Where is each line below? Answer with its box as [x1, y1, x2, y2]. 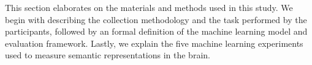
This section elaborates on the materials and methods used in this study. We [5, 1, 293, 13]
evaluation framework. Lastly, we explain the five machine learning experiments [5, 36, 303, 49]
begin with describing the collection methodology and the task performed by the [5, 13, 307, 26]
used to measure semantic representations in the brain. [5, 49, 210, 61]
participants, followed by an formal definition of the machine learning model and [5, 25, 308, 38]
